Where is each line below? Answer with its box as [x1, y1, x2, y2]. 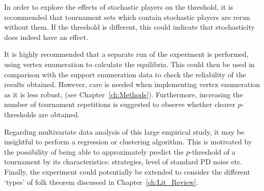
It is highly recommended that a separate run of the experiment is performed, [4, 49, 249, 59]
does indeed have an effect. [4, 31, 88, 42]
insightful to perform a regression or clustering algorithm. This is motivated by [4, 136, 252, 147]
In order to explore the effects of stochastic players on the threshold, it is [4, 2, 233, 12]
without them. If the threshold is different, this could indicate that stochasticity [4, 22, 255, 32]
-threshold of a [189, 146, 236, 157]
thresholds [4, 109, 36, 119]
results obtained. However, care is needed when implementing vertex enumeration [4, 79, 260, 90]
